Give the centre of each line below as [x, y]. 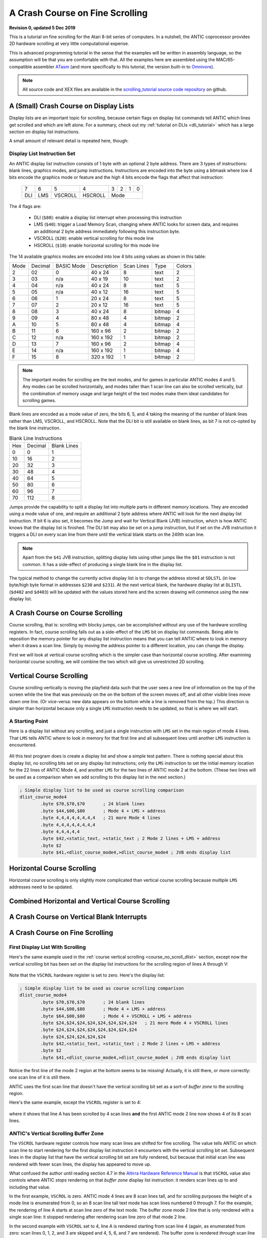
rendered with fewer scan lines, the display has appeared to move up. [80, 1164]
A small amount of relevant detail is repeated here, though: [69, 141]
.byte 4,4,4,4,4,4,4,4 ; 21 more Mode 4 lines [100, 818]
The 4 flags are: [25, 206]
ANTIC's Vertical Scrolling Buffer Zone [56, 1133]
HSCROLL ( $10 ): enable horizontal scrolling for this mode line [96, 245]
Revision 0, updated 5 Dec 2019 [42, 28]
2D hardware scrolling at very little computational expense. [69, 44]
